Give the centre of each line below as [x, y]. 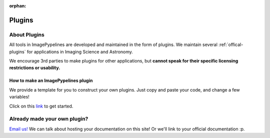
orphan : [18, 6]
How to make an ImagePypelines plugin [51, 80]
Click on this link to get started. [41, 106]
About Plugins [27, 34]
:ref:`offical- [231, 44]
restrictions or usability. [35, 68]
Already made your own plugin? [49, 119]
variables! [19, 97]
